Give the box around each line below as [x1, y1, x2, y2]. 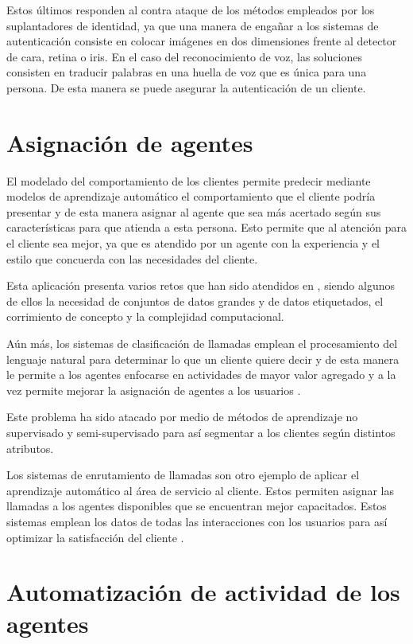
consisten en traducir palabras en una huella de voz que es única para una [6, 64, 367, 80]
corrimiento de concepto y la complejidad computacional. [6, 308, 284, 325]
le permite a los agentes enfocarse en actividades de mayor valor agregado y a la [6, 366, 396, 383]
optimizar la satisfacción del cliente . [6, 529, 184, 545]
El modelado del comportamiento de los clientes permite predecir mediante [6, 172, 371, 189]
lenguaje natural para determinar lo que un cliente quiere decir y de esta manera [6, 350, 399, 367]
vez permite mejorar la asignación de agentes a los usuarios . [6, 381, 301, 398]
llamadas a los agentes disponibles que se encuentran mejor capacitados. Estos [6, 498, 387, 514]
